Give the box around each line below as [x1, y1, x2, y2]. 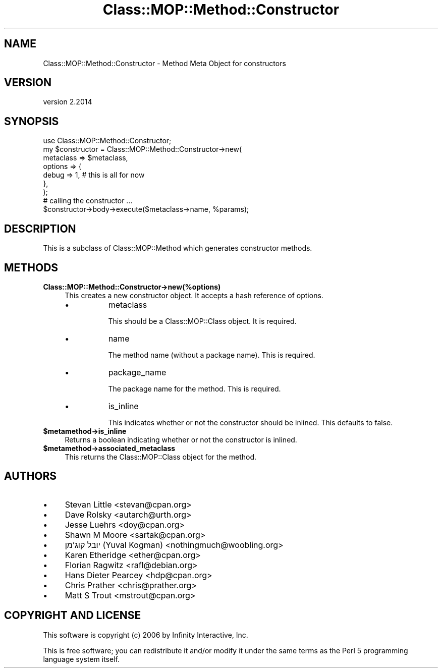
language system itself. [43, 654, 120, 663]
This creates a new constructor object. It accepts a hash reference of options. [65, 291, 323, 300]
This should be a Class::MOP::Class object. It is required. [108, 316, 297, 325]
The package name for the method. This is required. [108, 384, 281, 393]
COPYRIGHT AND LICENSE [4, 609, 141, 622]
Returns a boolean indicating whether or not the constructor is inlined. [65, 435, 297, 444]
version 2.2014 [43, 97, 92, 106]
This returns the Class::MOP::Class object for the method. [65, 452, 257, 461]
